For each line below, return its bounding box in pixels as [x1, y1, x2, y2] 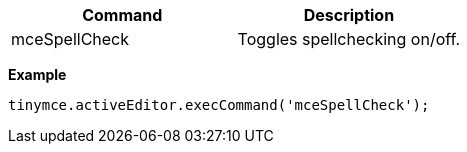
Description [303, 5, 395, 25]
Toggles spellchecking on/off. [237, 29, 461, 49]
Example [8, 66, 67, 83]
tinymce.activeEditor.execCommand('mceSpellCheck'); [8, 97, 430, 113]
